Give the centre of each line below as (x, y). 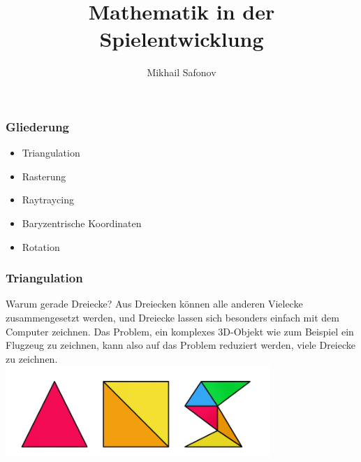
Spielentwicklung (182, 39)
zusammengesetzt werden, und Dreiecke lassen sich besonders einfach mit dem (172, 317)
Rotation (41, 246)
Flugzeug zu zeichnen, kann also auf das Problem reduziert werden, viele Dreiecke (181, 345)
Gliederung (37, 126)
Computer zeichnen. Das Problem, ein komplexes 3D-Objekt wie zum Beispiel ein (180, 331)
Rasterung (44, 176)
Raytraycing (48, 200)
